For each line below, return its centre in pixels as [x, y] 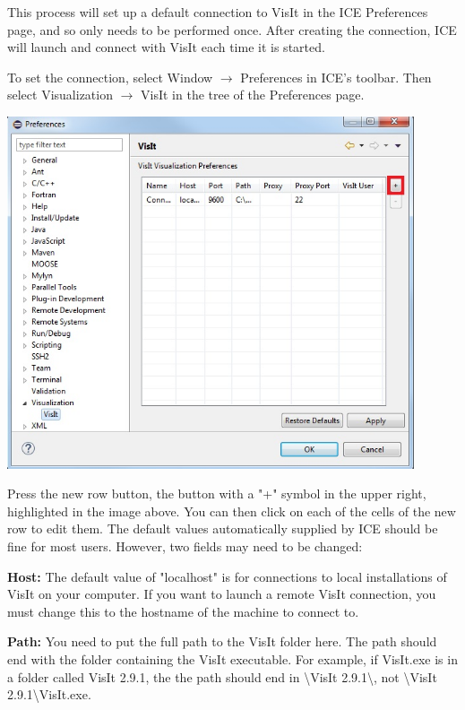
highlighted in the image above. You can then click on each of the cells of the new [232, 511]
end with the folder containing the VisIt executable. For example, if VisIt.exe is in [232, 659]
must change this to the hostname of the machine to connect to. [183, 611]
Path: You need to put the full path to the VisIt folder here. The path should [222, 641]
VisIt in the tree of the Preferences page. [253, 95]
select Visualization [60, 95]
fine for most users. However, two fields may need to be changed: [185, 546]
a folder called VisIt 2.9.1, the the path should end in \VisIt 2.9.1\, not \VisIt [222, 676]
